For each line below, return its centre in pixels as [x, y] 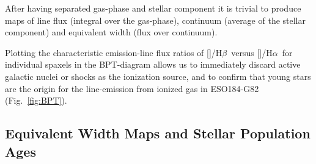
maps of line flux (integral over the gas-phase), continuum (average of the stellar [156, 20]
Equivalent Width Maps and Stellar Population [158, 133]
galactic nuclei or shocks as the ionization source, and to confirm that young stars [158, 76]
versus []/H [252, 52]
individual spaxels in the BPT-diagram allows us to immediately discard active [153, 64]
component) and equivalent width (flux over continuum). [111, 32]
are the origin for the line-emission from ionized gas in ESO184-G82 [132, 88]
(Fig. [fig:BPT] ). [36, 100]
